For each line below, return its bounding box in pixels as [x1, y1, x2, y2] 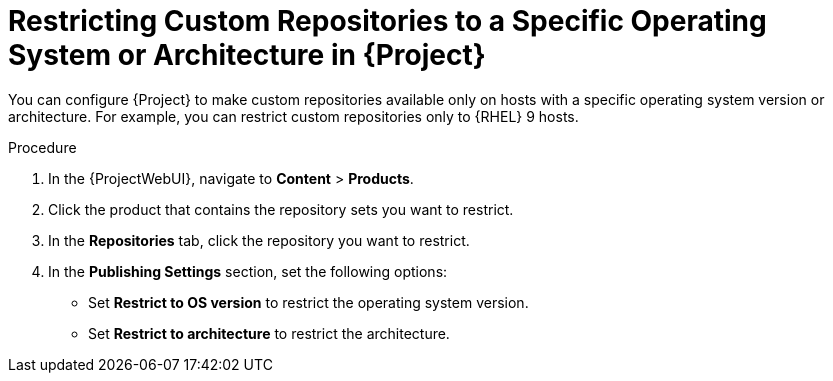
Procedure [8, 138, 77, 156]
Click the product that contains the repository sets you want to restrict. [48, 200, 514, 218]
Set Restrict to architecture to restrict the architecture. [88, 324, 450, 342]
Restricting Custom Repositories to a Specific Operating [8, 4, 767, 38]
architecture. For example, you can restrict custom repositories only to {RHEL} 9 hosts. [8, 107, 579, 125]
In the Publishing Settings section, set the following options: [48, 262, 448, 280]
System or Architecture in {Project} [8, 38, 486, 72]
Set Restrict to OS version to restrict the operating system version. [88, 293, 529, 311]
